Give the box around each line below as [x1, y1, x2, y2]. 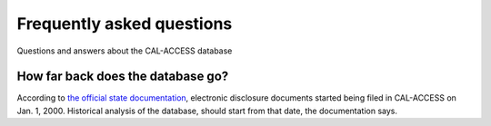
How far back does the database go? [16, 69, 229, 84]
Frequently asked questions [16, 14, 233, 34]
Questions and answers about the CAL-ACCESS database [16, 45, 233, 56]
